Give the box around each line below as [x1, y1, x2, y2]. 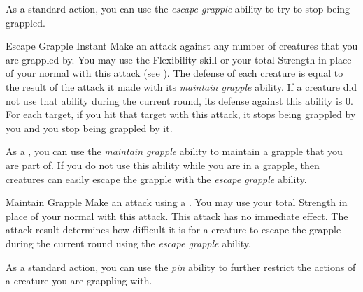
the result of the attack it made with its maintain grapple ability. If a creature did [6, 79, 357, 94]
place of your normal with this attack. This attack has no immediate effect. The [6, 208, 348, 223]
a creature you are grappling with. [6, 273, 152, 288]
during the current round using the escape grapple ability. [6, 235, 251, 250]
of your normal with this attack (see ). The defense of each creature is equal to [6, 66, 343, 80]
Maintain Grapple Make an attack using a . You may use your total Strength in [6, 195, 348, 210]
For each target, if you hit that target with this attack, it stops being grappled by [6, 107, 356, 122]
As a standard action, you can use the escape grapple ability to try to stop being [6, 1, 350, 15]
